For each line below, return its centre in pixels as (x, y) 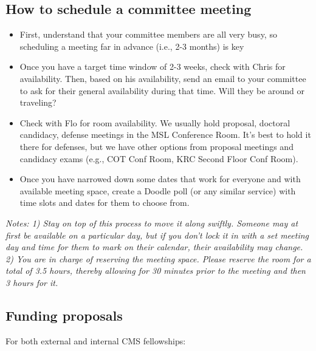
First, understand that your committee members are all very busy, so (148, 34)
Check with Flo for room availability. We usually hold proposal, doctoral (155, 122)
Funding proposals (64, 315)
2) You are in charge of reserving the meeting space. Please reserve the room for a (158, 258)
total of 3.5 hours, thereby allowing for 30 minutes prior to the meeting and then (156, 271)
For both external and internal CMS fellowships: (96, 340)
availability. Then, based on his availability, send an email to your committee (163, 78)
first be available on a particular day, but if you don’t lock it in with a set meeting (157, 235)
